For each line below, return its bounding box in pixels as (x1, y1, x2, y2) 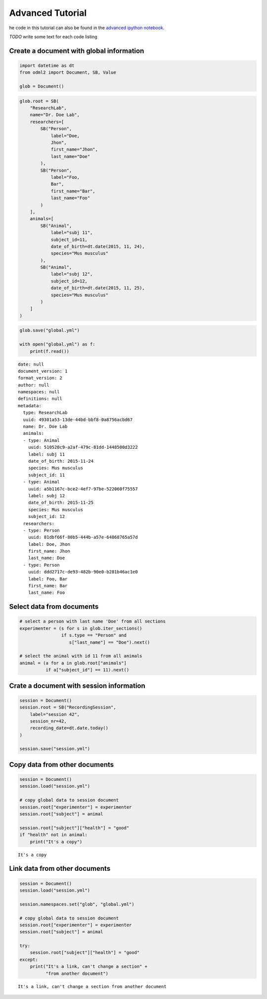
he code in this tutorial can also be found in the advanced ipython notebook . (9, 25, 165, 31)
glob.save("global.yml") (19, 328, 80, 333)
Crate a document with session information (9, 681, 145, 690)
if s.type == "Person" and (61, 632, 127, 638)
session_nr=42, (30, 718, 67, 724)
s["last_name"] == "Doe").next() (69, 639, 150, 645)
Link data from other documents (9, 864, 111, 873)
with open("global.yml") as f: (19, 341, 96, 347)
